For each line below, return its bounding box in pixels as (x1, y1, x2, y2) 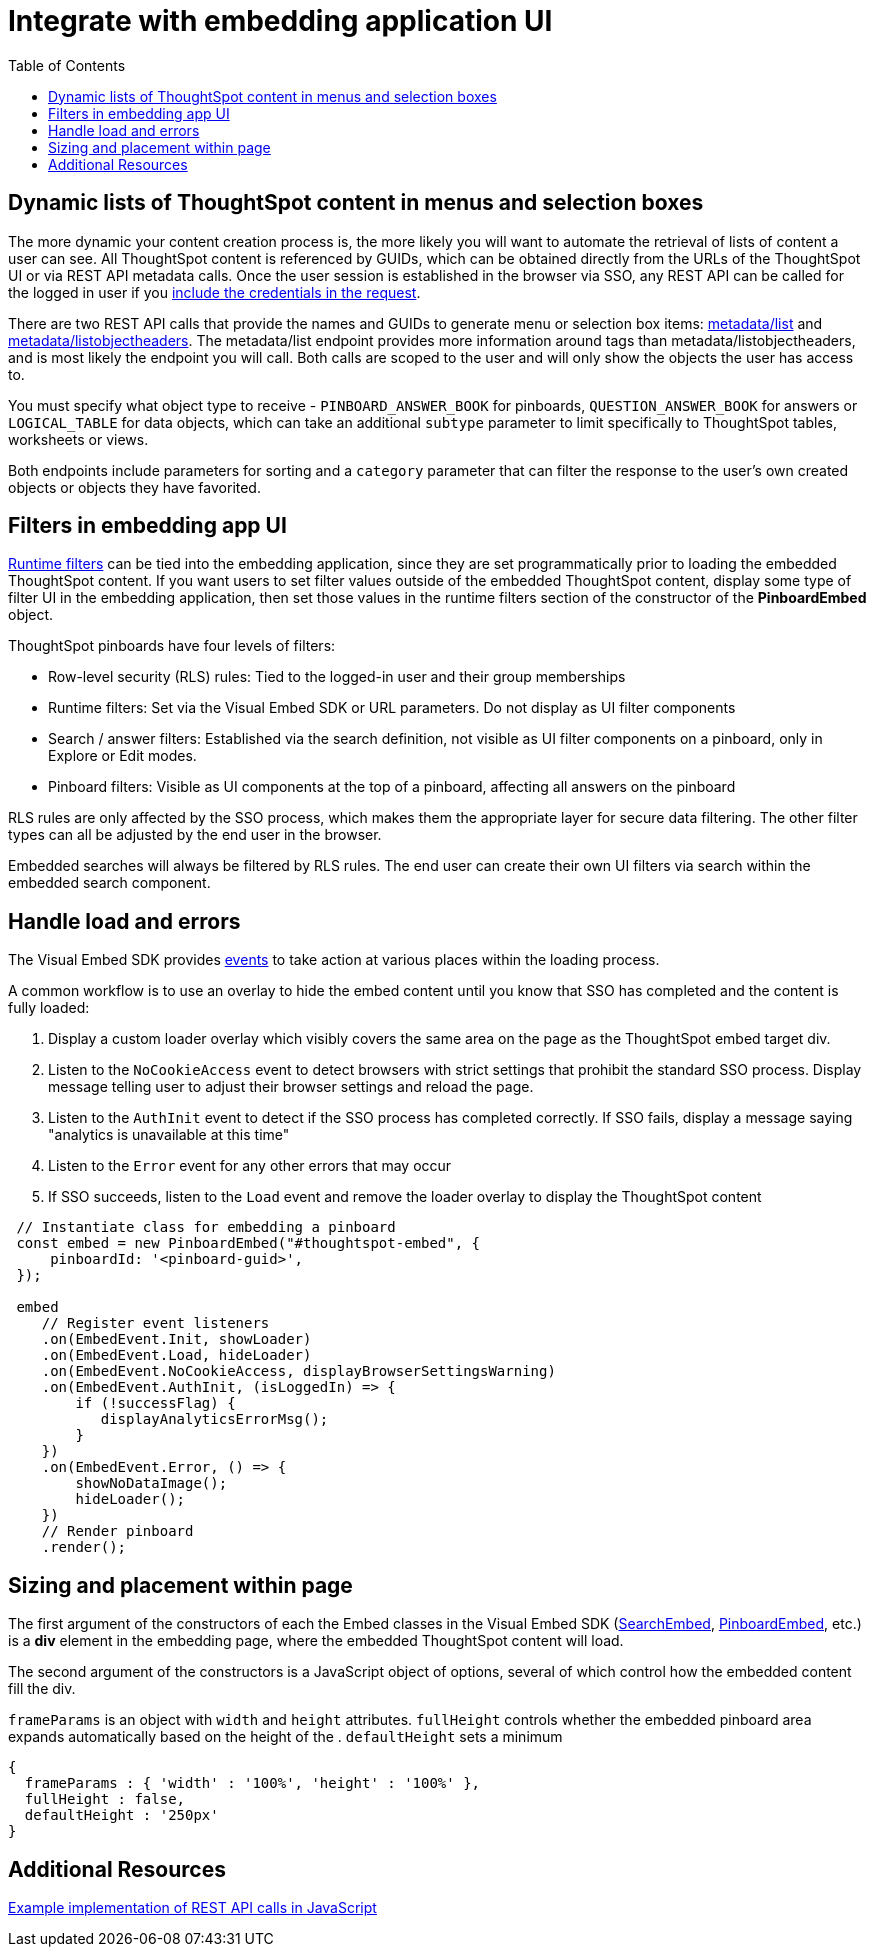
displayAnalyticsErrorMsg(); (100, 1411, 329, 1428)
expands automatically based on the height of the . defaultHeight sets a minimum (8, 1728, 563, 1746)
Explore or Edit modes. (48, 747, 197, 765)
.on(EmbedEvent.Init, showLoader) (41, 1331, 312, 1348)
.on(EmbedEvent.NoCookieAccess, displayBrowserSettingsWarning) (41, 1363, 556, 1380)
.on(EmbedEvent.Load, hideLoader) (41, 1347, 312, 1364)
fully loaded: (8, 999, 90, 1017)
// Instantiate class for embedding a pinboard (16, 1219, 396, 1236)
